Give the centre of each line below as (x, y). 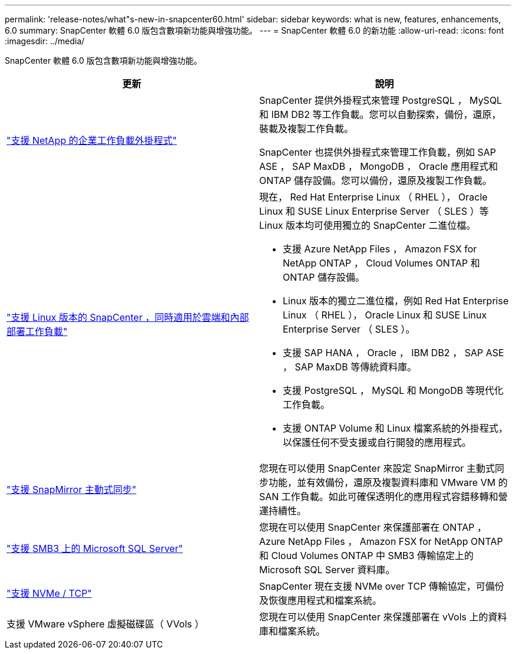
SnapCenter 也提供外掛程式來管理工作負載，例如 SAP (378, 152)
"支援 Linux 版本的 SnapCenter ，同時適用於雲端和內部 (128, 317)
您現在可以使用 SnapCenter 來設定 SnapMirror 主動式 (377, 468)
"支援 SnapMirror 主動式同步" (72, 489)
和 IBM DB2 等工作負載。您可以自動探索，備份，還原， (380, 114)
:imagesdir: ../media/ (45, 41)
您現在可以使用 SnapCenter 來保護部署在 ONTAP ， (373, 527)
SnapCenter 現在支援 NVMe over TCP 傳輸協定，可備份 (382, 586)
